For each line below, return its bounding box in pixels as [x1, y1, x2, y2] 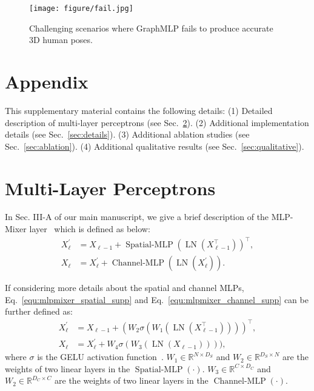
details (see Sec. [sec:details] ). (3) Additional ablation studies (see [5, 128, 250, 141]
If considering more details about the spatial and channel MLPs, [5, 281, 244, 294]
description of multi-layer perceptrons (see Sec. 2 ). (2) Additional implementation [5, 116, 309, 129]
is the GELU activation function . [37, 350, 164, 363]
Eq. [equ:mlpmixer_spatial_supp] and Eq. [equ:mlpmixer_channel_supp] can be [5, 293, 309, 306]
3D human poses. [29, 33, 93, 46]
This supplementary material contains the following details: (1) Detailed [5, 104, 273, 116]
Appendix [5, 69, 89, 94]
